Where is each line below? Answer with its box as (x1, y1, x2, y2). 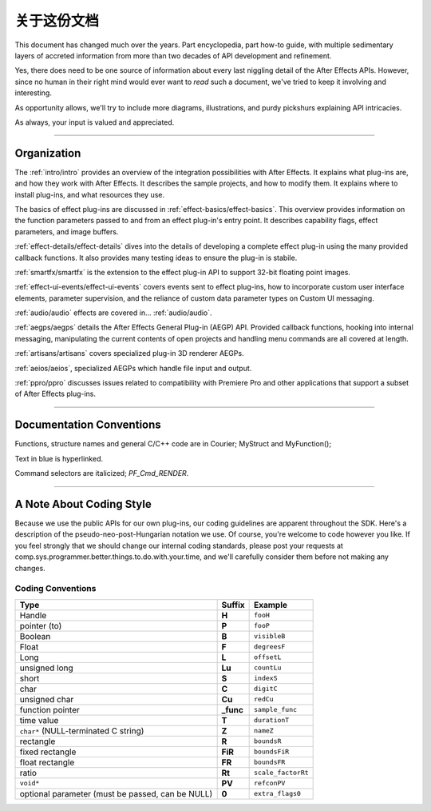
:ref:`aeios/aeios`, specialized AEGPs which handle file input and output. (14, 363, 252, 373)
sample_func (254, 705, 298, 714)
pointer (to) (19, 620, 62, 631)
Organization (14, 146, 81, 160)
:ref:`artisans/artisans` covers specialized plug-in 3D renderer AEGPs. (14, 349, 244, 358)
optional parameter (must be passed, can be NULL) (19, 788, 213, 799)
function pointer (19, 704, 80, 715)
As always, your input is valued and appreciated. (14, 117, 175, 127)
